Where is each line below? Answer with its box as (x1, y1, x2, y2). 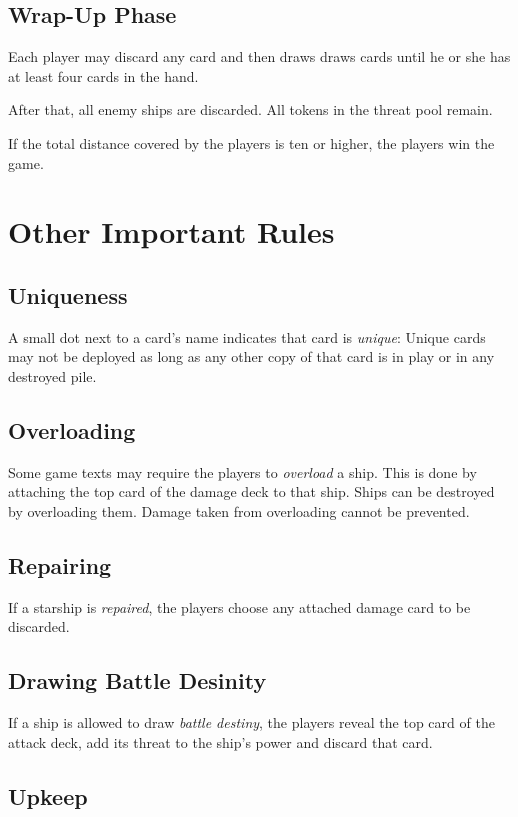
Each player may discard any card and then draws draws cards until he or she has (8, 46, 511, 67)
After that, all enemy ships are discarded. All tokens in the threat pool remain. (8, 99, 493, 120)
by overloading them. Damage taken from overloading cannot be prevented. (8, 500, 470, 521)
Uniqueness (8, 279, 128, 310)
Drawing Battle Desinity (8, 665, 267, 696)
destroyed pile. (8, 365, 97, 386)
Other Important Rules (8, 211, 335, 252)
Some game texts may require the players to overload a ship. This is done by (8, 461, 477, 482)
